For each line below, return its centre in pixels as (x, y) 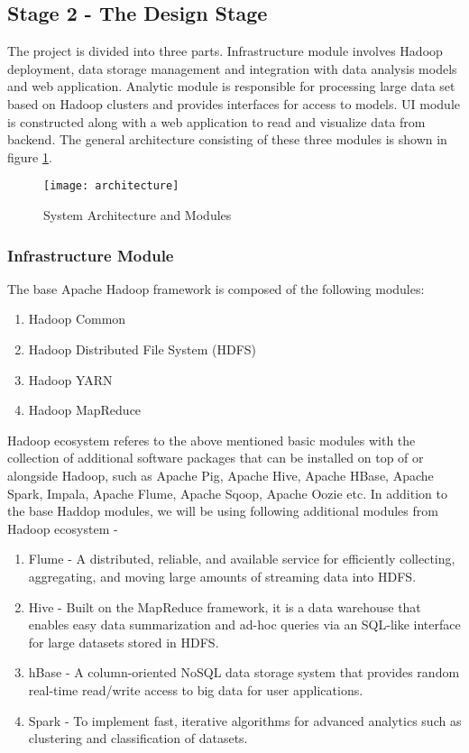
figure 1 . (30, 156)
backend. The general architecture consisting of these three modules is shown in (227, 139)
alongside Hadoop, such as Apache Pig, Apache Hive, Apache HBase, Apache (221, 475)
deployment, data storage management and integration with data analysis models (232, 68)
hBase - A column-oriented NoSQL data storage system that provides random (244, 672)
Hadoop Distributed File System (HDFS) (143, 349)
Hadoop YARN (70, 379)
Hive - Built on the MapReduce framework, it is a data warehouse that (225, 606)
